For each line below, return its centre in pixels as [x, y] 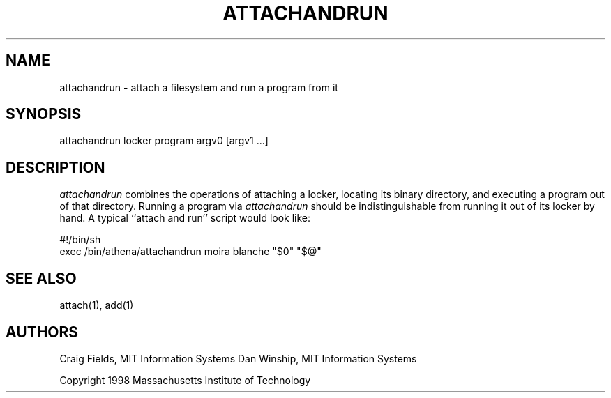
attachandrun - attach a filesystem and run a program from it [199, 87]
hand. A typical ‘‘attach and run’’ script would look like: [185, 218]
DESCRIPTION [55, 167]
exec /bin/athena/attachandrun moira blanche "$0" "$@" [190, 252]
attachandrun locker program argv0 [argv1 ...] [164, 141]
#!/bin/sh [80, 240]
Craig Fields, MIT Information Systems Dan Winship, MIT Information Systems [238, 358]
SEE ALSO [41, 278]
